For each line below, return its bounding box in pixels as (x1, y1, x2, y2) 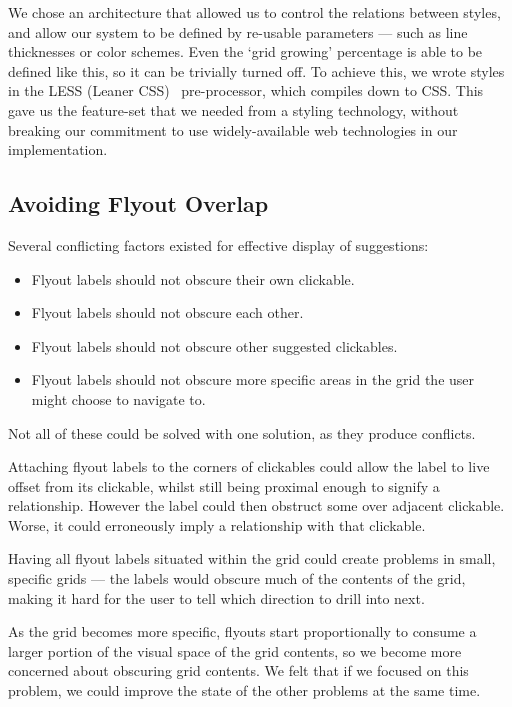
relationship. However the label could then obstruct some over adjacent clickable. (8, 495, 505, 516)
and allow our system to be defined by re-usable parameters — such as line (8, 21, 468, 42)
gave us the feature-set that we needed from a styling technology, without (8, 99, 459, 120)
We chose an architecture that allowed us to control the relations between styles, (8, 2, 501, 22)
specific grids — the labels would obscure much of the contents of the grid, (8, 568, 466, 589)
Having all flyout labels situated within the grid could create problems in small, (8, 548, 496, 569)
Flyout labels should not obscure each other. (31, 302, 304, 323)
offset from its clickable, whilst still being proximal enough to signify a (8, 475, 440, 496)
